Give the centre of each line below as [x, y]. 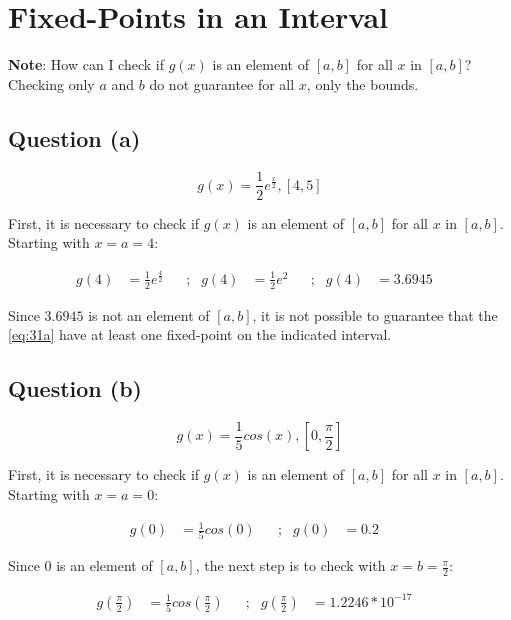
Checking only [51, 83]
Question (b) [75, 388]
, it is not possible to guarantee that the [375, 314]
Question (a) [74, 137]
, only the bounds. [362, 83]
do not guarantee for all [222, 83]
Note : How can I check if [86, 64]
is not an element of [149, 314]
